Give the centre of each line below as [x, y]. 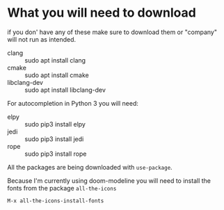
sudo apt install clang [55, 60]
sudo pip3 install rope [56, 154]
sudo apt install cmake [57, 75]
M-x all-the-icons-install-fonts [56, 201]
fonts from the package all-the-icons [62, 188]
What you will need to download [102, 13]
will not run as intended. [42, 39]
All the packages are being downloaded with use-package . [90, 167]
